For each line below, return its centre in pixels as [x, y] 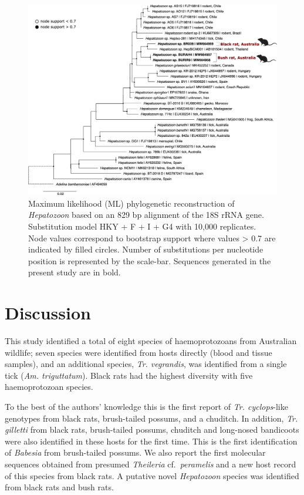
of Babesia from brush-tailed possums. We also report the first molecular [135, 452]
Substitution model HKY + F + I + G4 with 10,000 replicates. [142, 226]
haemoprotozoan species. [49, 387]
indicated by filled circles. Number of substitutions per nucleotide [146, 249]
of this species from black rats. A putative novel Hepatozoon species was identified [152, 475]
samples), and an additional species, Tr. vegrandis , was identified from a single [146, 364]
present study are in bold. [75, 272]
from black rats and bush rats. [59, 487]
